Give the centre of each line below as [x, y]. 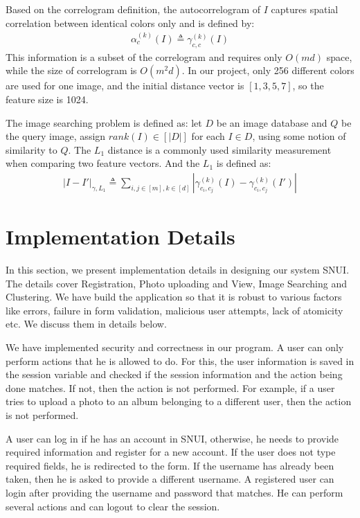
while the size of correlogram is [71, 70]
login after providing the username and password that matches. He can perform [174, 493]
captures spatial [305, 9]
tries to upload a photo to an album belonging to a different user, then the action [179, 401]
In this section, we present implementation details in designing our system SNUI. [178, 270]
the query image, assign [56, 136]
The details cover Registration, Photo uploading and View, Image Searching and [177, 283]
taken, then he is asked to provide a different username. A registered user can [170, 479]
